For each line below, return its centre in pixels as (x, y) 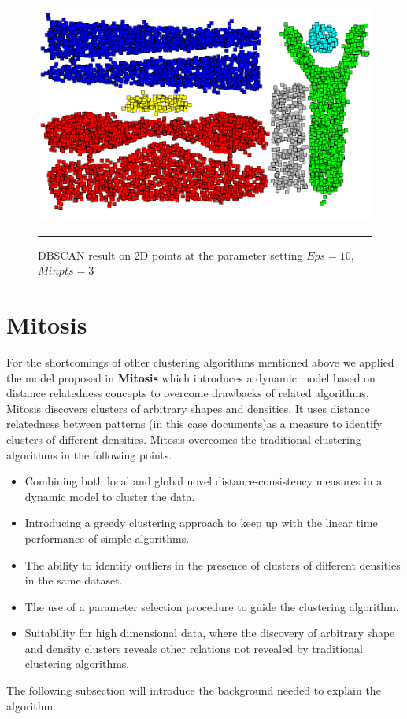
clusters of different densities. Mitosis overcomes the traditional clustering (184, 439)
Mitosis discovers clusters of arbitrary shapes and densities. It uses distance (188, 408)
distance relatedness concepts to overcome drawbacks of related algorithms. (188, 393)
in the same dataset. (74, 580)
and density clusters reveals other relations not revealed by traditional (194, 648)
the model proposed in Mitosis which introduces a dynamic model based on (191, 377)
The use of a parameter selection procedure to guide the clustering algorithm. (212, 606)
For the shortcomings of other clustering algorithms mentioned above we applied (200, 361)
